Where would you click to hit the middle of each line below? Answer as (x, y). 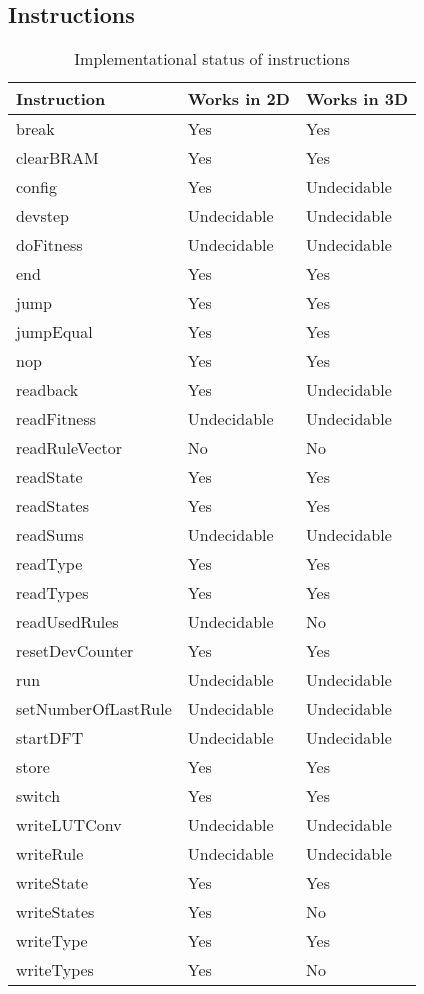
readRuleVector (69, 448)
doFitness (49, 245)
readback (47, 390)
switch (38, 796)
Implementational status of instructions (212, 59)
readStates (53, 506)
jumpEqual (54, 332)
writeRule (50, 854)
